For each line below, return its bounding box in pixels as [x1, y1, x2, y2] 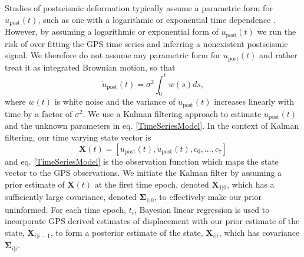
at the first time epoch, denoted [94, 178, 209, 190]
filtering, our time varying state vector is [5, 131, 151, 143]
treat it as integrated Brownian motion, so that [5, 61, 176, 73]
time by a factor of [5, 107, 72, 119]
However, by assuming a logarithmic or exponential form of [5, 25, 219, 38]
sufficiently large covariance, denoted [5, 191, 137, 203]
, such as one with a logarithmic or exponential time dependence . [38, 13, 276, 25]
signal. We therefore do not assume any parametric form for [5, 49, 221, 61]
